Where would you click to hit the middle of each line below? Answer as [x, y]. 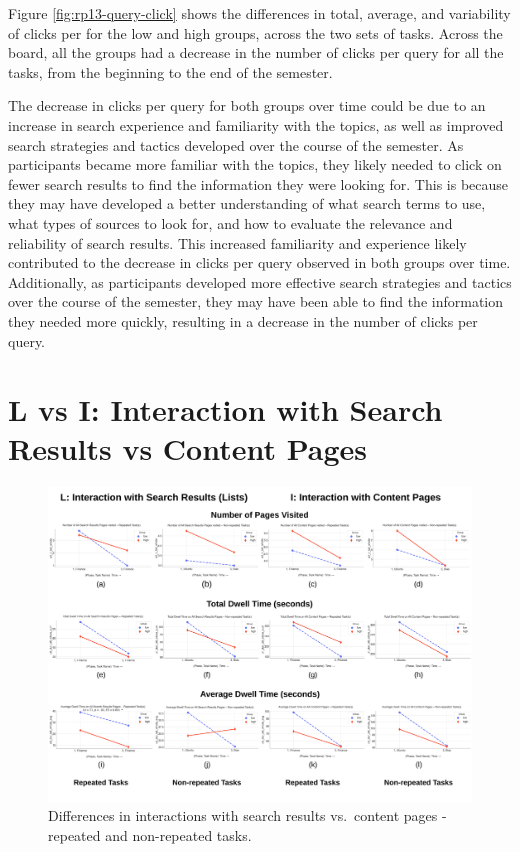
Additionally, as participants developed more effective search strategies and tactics [260, 281]
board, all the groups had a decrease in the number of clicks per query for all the [256, 52]
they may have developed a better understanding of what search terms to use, [247, 203]
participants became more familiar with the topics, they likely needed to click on [255, 164]
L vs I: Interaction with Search [225, 409]
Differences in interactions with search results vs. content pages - [247, 815]
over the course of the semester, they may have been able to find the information [256, 301]
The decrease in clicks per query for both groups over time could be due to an [247, 105]
